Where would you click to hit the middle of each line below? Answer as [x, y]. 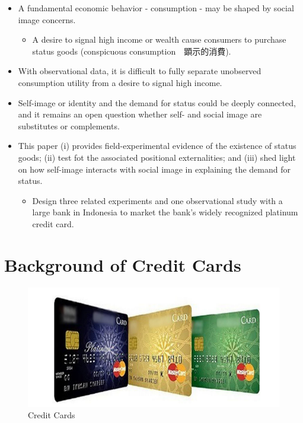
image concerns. [47, 19]
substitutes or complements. [69, 125]
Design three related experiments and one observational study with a [157, 200]
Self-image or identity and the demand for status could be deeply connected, [157, 102]
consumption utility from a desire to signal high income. [120, 82]
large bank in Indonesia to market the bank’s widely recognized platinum [165, 212]
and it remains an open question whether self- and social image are [140, 114]
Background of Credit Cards [123, 264]
